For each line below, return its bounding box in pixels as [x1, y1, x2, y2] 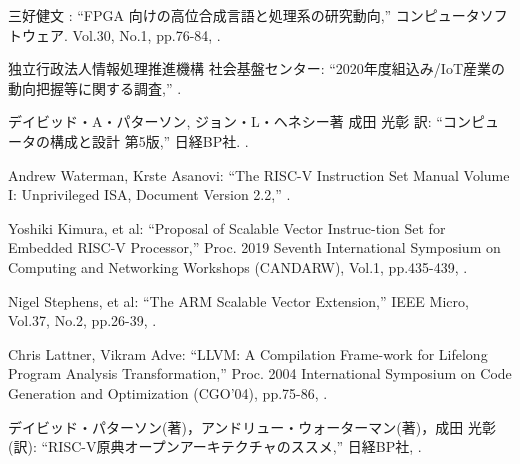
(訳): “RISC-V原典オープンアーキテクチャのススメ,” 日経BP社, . [8, 436, 422, 457]
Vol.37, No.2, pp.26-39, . [8, 310, 157, 331]
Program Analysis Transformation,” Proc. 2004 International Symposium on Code [8, 363, 512, 384]
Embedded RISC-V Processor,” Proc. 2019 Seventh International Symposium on [8, 237, 501, 258]
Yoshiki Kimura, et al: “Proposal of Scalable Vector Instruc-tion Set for [8, 217, 446, 238]
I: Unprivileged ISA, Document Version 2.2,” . [8, 184, 291, 205]
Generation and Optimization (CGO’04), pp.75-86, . [8, 382, 328, 403]
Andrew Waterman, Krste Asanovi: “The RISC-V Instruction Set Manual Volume [8, 164, 510, 185]
